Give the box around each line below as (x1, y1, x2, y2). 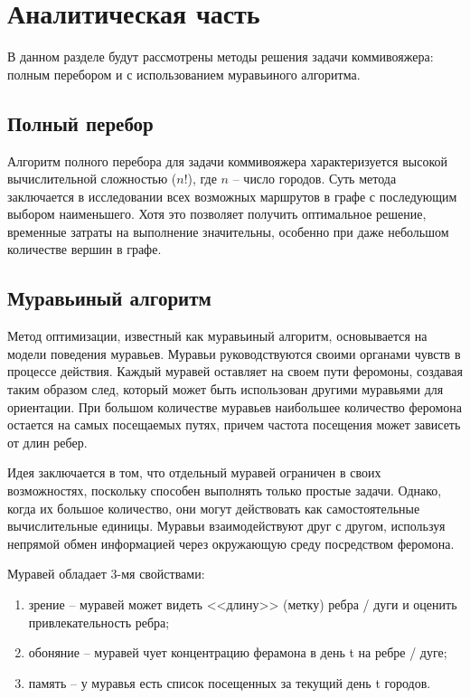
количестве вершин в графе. (7, 240, 162, 259)
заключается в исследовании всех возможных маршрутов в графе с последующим (7, 186, 457, 205)
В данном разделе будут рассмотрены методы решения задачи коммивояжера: (7, 47, 434, 66)
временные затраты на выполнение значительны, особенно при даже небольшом (7, 222, 449, 241)
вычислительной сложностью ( (7, 169, 177, 188)
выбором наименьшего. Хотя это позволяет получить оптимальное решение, (7, 204, 427, 223)
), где (187, 169, 217, 188)
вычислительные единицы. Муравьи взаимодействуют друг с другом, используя (7, 516, 446, 535)
